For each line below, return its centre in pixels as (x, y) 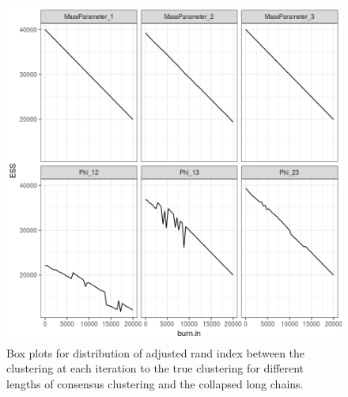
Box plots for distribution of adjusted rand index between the (156, 352)
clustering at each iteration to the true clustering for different (155, 368)
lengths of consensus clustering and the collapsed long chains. (155, 383)
